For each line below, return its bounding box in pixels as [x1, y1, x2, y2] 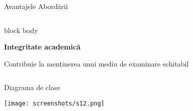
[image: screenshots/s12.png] [4, 99, 105, 107]
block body [4, 24, 38, 35]
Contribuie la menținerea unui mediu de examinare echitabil [4, 58, 189, 68]
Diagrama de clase [4, 82, 60, 92]
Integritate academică [4, 41, 81, 52]
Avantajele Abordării [4, 1, 68, 11]
